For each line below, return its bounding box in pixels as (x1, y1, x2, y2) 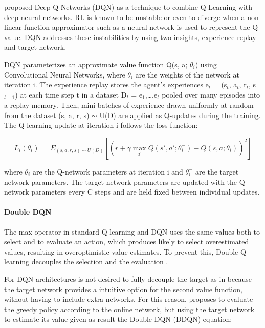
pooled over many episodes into (162, 89, 260, 100)
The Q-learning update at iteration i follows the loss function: (4, 120, 198, 130)
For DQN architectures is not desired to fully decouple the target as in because (4, 273, 252, 284)
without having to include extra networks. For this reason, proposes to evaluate (4, 294, 253, 304)
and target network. (4, 42, 67, 52)
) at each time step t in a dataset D (15, 89, 127, 100)
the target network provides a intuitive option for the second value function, (4, 283, 242, 294)
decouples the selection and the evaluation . (31, 256, 168, 267)
